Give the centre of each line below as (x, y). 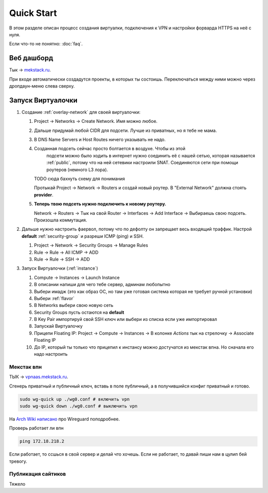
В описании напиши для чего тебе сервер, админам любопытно (102, 285)
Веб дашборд (31, 58)
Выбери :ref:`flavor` (54, 298)
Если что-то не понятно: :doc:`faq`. (46, 44)
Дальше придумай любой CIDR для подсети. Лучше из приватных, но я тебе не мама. (126, 130)
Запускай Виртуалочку (58, 326)
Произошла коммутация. (61, 220)
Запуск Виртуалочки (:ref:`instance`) (60, 268)
